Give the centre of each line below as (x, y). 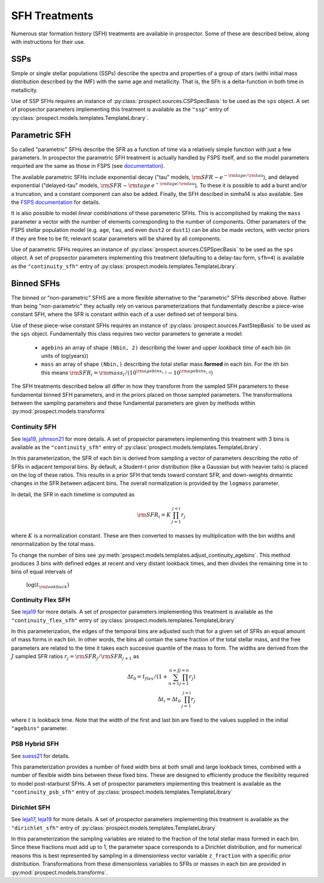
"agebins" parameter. (40, 728)
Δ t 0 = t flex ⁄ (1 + (147, 677)
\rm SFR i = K (154, 516)
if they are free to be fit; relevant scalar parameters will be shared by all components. (116, 238)
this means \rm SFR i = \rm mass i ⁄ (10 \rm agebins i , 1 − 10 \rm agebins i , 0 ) (127, 373)
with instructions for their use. (48, 41)
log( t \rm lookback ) (48, 586)
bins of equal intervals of (42, 572)
